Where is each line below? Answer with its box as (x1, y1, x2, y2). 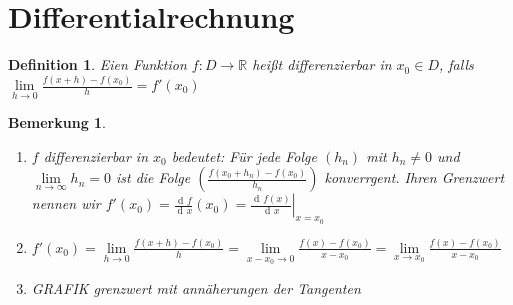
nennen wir (31, 193, 101, 214)
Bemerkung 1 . (8, 112, 107, 133)
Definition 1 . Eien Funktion (8, 54, 187, 75)
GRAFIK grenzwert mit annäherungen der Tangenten (31, 277, 361, 298)
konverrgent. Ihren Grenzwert (324, 167, 505, 188)
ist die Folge (115, 167, 191, 188)
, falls (438, 54, 474, 75)
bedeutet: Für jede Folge (171, 145, 317, 166)
